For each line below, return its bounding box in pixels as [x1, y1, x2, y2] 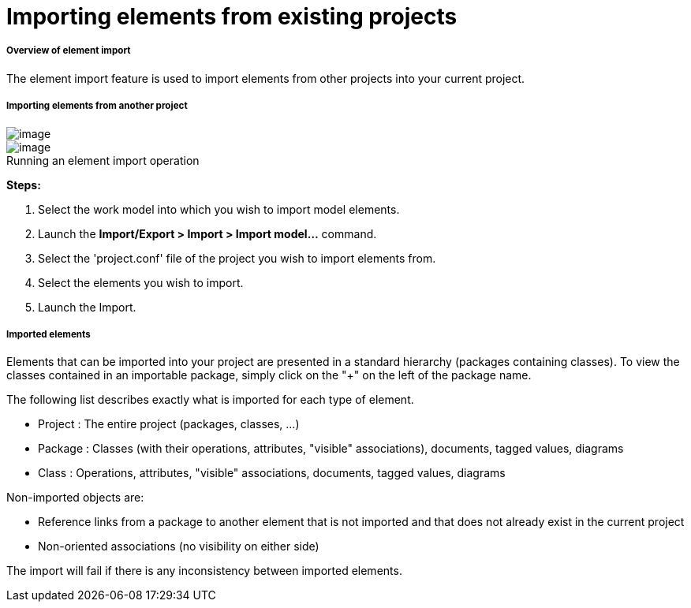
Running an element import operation [6, 153, 200, 167]
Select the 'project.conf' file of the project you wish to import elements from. [38, 251, 436, 265]
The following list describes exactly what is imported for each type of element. [6, 393, 414, 407]
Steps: [6, 177, 41, 192]
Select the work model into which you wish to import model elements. [38, 202, 400, 216]
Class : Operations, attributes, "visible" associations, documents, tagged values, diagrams [38, 466, 506, 480]
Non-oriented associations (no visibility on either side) [38, 539, 319, 554]
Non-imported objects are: [6, 491, 144, 505]
